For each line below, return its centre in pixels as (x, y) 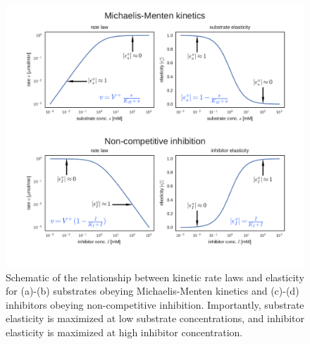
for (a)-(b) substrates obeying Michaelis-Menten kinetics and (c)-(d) (153, 291)
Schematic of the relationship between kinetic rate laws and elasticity (155, 277)
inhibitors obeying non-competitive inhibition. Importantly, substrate (155, 304)
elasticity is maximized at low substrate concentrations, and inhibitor (155, 318)
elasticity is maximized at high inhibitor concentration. (124, 332)
